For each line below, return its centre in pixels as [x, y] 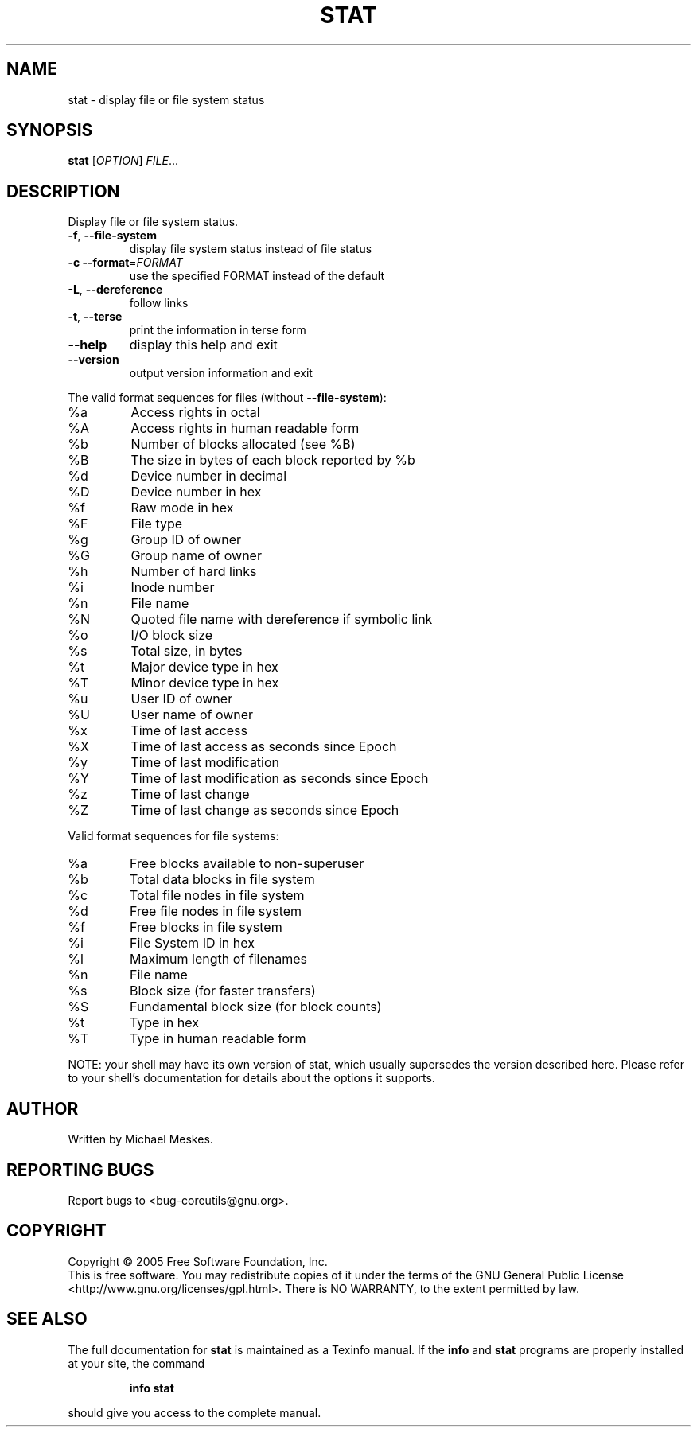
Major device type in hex [204, 667]
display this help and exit [203, 345]
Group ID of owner [186, 540]
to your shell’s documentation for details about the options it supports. [251, 1078]
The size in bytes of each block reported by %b [273, 460]
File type [157, 524]
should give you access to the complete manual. [195, 1412]
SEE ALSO [47, 1319]
